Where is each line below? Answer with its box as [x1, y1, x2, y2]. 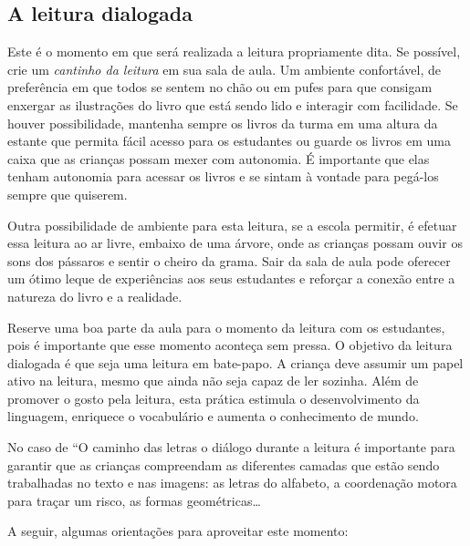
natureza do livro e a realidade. [7, 286, 183, 305]
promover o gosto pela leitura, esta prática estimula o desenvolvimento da [7, 388, 420, 407]
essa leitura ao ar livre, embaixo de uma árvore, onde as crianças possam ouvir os [7, 233, 463, 252]
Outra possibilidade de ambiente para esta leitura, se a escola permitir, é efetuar [7, 215, 457, 234]
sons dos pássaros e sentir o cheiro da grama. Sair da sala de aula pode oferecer [7, 251, 451, 270]
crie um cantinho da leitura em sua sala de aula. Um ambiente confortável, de [7, 59, 441, 78]
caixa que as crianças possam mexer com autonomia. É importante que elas [7, 149, 430, 168]
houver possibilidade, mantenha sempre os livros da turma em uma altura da [7, 113, 438, 132]
